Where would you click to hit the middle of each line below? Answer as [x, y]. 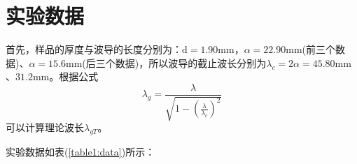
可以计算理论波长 [45, 127]
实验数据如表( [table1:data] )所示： [80, 152]
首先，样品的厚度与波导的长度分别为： [94, 49]
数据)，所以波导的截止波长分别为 [191, 62]
